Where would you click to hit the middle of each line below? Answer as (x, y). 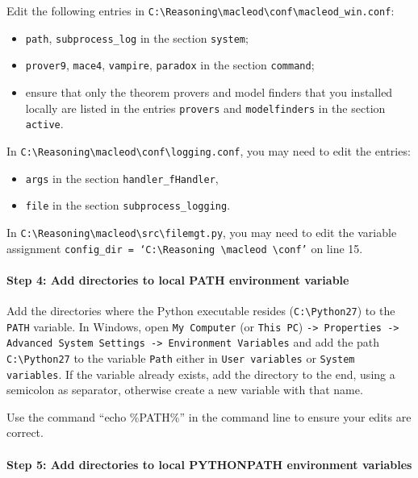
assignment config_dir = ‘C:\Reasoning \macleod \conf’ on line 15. (185, 248)
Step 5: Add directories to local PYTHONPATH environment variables (209, 464)
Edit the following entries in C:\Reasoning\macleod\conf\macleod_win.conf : (201, 10)
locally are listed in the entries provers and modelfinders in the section (205, 108)
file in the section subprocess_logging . (128, 205)
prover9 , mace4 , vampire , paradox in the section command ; (170, 65)
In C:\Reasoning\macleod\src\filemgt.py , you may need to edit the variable (202, 232)
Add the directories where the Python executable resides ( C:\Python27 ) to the (201, 310)
